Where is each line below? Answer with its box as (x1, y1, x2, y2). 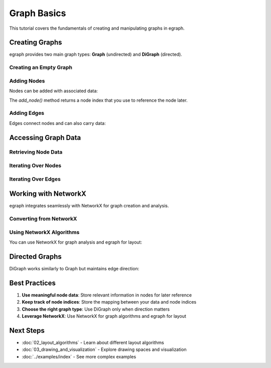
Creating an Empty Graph (9, 64, 73, 71)
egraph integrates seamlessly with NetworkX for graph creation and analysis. (9, 203, 169, 209)
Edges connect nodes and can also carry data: (9, 120, 106, 126)
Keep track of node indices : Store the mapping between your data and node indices (22, 299, 197, 305)
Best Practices (9, 278, 56, 287)
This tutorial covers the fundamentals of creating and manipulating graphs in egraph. (9, 25, 185, 31)
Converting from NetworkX (9, 215, 77, 223)
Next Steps (9, 326, 45, 335)
